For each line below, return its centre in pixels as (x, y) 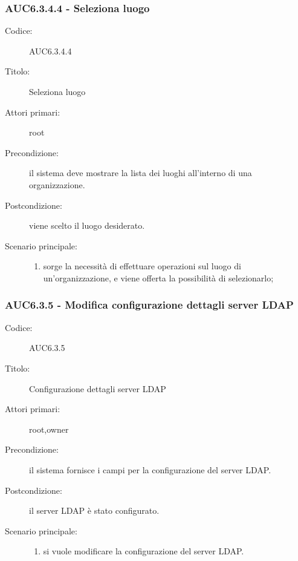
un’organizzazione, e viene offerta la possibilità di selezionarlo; (158, 277)
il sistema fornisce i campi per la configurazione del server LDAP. (150, 469)
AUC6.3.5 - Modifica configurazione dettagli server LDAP (149, 305)
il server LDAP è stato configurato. (94, 510)
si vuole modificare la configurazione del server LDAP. (144, 551)
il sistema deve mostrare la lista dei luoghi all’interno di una (141, 173)
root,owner (49, 429)
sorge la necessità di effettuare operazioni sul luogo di (142, 266)
